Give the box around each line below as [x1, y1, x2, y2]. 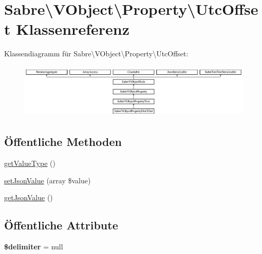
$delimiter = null [4, 241, 63, 252]
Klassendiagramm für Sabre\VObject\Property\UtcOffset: [4, 48, 189, 59]
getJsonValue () [4, 192, 53, 203]
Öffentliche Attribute [4, 217, 118, 233]
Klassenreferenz [16, 18, 129, 39]
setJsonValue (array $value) [4, 175, 91, 185]
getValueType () [4, 158, 55, 168]
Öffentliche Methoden [4, 134, 122, 150]
